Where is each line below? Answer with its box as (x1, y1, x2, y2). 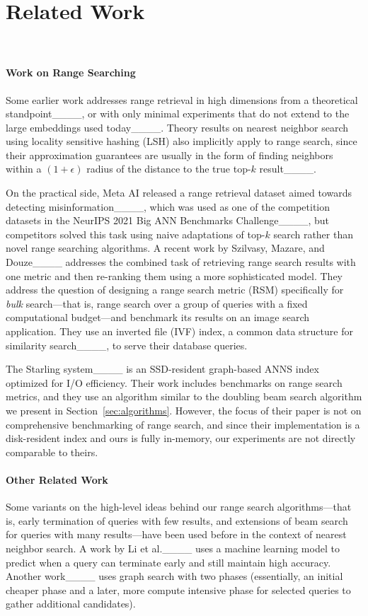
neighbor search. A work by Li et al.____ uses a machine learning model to (6, 540, 340, 555)
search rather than (273, 226, 353, 241)
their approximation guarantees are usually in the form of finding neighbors (6, 147, 333, 162)
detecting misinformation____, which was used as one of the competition (6, 199, 330, 214)
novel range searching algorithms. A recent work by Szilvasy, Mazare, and (6, 240, 325, 255)
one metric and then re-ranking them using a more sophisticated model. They (6, 268, 343, 283)
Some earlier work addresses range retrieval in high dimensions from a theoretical (6, 92, 358, 107)
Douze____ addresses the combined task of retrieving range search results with (6, 255, 356, 269)
